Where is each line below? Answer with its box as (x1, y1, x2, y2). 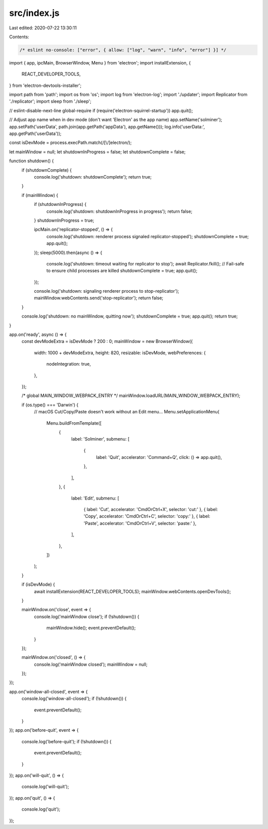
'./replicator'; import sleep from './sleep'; (9, 98, 92, 104)
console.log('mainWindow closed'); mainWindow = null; (34, 661, 148, 667)
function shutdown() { (9, 158, 54, 164)
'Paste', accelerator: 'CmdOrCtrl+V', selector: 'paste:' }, (83, 520, 197, 526)
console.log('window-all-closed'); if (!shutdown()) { (21, 696, 127, 701)
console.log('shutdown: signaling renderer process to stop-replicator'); (34, 288, 180, 294)
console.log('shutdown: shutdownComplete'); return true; (34, 174, 152, 180)
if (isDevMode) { (21, 581, 55, 587)
